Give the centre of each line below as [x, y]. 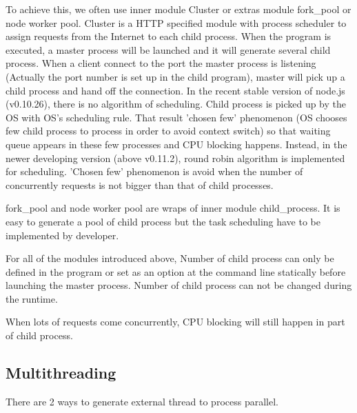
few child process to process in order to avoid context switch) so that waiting [168, 131]
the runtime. [32, 298]
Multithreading [61, 373]
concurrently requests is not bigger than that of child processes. [140, 184]
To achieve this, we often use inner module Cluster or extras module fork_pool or [178, 9]
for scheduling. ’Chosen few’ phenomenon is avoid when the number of [154, 171]
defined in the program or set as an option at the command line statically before [176, 271]
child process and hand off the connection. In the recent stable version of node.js [175, 90]
